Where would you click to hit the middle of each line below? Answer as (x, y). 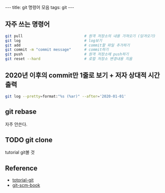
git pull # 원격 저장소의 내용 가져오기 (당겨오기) (81, 36)
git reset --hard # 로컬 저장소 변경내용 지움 (69, 59)
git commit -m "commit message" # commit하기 (57, 50)
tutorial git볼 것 (20, 152)
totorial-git (23, 180)
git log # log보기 (54, 40)
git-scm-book (26, 185)
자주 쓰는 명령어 (27, 24)
